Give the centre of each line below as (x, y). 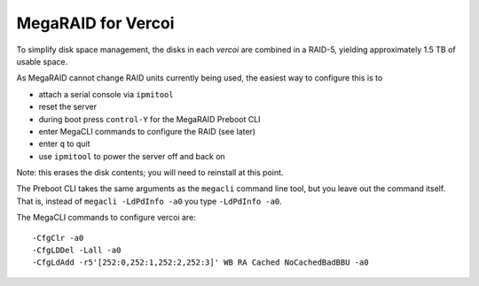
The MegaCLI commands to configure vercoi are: (106, 218)
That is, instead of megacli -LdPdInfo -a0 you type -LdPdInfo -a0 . (149, 201)
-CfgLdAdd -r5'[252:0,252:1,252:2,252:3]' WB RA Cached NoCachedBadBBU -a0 (200, 263)
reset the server (68, 107)
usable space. (42, 61)
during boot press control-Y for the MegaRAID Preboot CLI (149, 119)
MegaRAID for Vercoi (95, 23)
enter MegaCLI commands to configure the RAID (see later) (147, 131)
